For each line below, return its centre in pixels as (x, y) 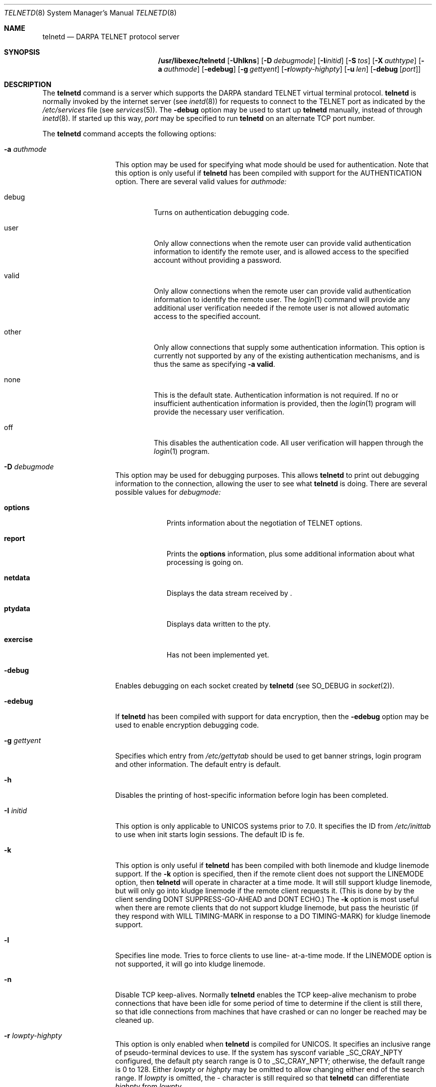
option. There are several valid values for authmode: (201, 181)
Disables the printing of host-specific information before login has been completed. (252, 795)
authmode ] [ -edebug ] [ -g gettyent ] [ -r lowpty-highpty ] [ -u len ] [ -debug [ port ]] (292, 69)
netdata (17, 578)
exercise (18, 639)
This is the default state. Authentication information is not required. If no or (276, 395)
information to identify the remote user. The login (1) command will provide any (282, 299)
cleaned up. (134, 1020)
